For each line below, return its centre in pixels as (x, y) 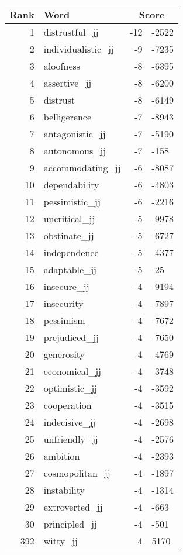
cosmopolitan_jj (77, 473)
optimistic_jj (70, 388)
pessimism (64, 320)
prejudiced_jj (71, 337)
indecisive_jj (70, 422)
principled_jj (70, 524)
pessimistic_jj (72, 201)
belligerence (68, 117)
